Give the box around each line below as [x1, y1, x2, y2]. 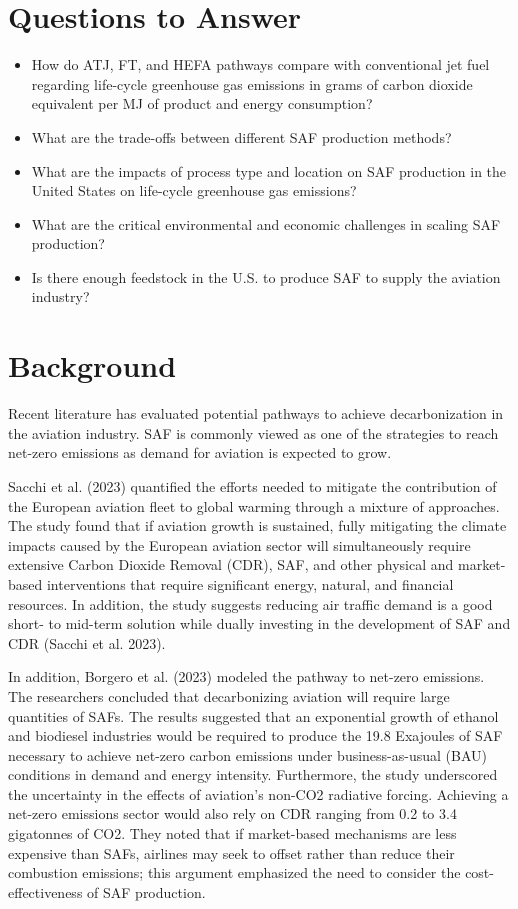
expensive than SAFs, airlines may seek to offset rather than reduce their [8, 842, 455, 863]
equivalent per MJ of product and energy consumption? [31, 93, 373, 114]
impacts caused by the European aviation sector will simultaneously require [8, 534, 471, 555]
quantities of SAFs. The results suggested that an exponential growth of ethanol [8, 705, 499, 726]
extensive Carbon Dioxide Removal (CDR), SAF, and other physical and [8, 554, 454, 575]
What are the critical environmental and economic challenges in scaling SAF [31, 213, 501, 234]
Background [8, 345, 177, 386]
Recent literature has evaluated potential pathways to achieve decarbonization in [8, 403, 504, 424]
